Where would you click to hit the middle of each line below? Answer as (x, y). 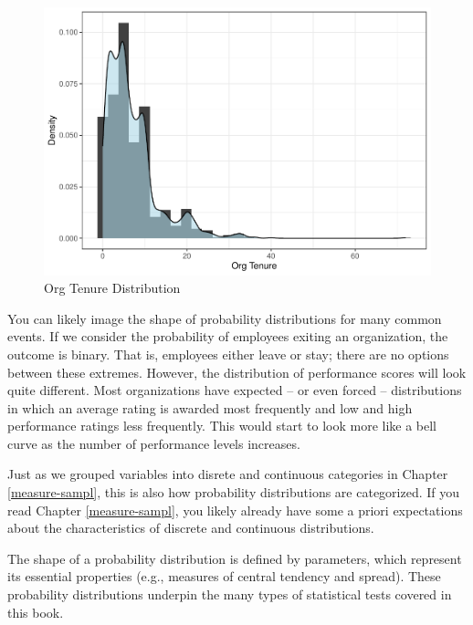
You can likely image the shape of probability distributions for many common (225, 318)
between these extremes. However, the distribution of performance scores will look (237, 372)
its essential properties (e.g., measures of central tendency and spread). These (224, 576)
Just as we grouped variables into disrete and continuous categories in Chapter (228, 474)
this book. (36, 612)
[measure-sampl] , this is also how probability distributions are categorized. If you (234, 492)
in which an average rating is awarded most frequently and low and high (210, 407)
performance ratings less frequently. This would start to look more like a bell (222, 426)
